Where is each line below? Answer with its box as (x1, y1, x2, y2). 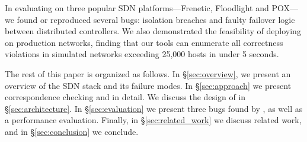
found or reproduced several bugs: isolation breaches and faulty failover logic (17, 13, 295, 25)
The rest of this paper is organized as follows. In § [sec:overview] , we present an (5, 67, 291, 80)
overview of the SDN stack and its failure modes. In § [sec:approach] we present (5, 79, 292, 91)
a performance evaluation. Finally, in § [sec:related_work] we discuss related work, (5, 114, 302, 126)
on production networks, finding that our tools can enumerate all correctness (5, 36, 283, 48)
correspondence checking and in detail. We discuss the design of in (5, 91, 246, 103)
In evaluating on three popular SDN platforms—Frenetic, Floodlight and (5, 2, 269, 14)
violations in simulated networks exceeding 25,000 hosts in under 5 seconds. (5, 48, 279, 60)
